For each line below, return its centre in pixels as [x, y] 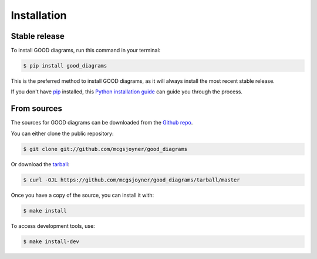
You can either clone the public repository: [62, 133]
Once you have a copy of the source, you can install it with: [82, 195]
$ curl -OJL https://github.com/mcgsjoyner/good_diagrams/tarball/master [131, 180]
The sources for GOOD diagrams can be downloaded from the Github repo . [102, 123]
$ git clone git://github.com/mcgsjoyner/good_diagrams [105, 149]
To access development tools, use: [53, 226]
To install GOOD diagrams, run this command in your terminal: [86, 51]
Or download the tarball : [40, 164]
